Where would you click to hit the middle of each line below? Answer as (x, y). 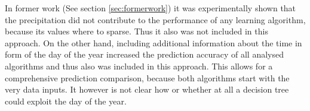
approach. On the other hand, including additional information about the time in (154, 42)
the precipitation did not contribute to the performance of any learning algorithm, (155, 19)
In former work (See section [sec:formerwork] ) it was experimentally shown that (151, 8)
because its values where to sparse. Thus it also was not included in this (136, 31)
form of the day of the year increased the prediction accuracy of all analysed (145, 54)
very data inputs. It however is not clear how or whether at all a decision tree (147, 89)
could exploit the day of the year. (66, 101)
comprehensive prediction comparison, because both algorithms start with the (147, 77)
